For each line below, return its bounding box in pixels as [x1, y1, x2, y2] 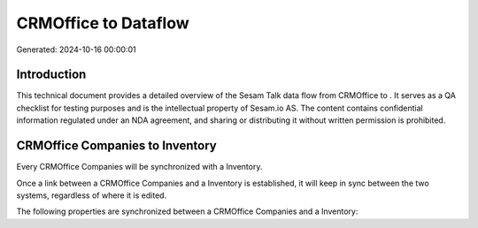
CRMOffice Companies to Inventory [16, 138, 217, 154]
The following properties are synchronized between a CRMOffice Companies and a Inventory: [16, 206, 358, 217]
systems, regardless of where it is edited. [16, 190, 167, 201]
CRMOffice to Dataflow [16, 13, 189, 33]
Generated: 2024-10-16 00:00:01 [16, 44, 136, 55]
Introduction [16, 67, 87, 82]
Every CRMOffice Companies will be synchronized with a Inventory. [16, 162, 263, 172]
